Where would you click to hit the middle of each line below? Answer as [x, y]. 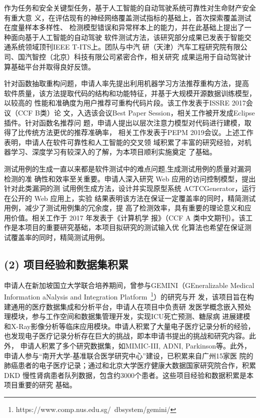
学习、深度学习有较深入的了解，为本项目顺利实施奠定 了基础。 [113, 152]
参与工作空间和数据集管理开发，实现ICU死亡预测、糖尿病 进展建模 [141, 316]
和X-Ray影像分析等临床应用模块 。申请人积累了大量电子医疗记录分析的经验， [129, 326]
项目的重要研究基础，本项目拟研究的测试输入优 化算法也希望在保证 [134, 227]
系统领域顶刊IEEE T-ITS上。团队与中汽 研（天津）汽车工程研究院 [118, 47]
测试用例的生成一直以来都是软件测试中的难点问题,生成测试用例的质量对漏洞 [127, 168]
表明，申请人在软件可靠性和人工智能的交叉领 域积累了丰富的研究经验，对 [124, 142]
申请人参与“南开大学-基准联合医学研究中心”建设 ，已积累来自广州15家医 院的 [129, 355]
